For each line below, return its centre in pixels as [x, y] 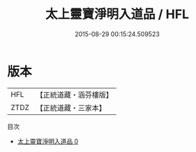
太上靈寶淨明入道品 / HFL [117, 14]
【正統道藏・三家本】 [71, 107]
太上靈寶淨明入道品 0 [48, 141]
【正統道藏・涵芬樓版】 [75, 95]
